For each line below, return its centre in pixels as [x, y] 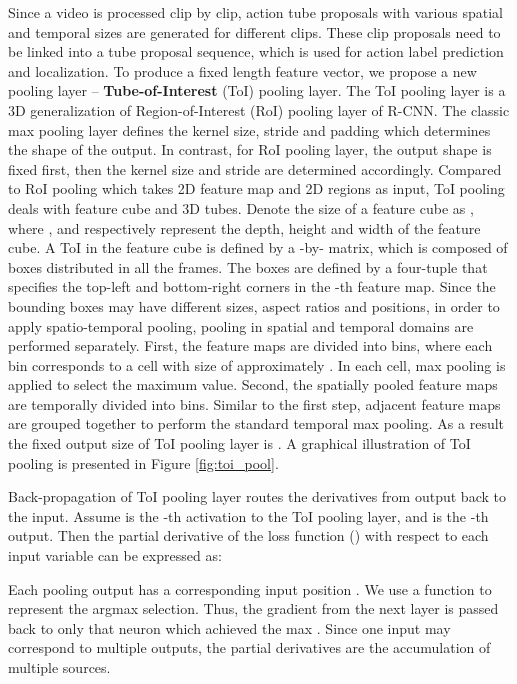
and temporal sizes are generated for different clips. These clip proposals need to [254, 31]
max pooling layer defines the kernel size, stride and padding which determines [249, 129]
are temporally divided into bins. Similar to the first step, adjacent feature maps [254, 403]
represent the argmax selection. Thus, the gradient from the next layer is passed [253, 608]
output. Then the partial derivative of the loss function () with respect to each [248, 535]
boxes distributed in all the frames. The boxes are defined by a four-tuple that [248, 266]
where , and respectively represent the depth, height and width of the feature [244, 227]
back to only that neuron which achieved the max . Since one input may [229, 627]
